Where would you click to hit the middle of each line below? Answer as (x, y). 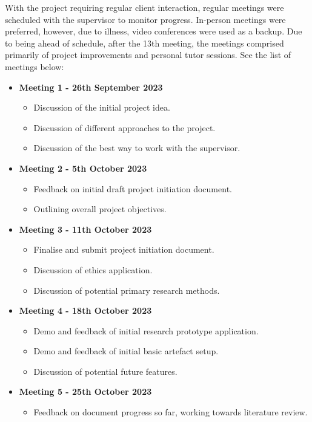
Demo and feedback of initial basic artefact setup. (126, 351)
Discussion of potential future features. (105, 371)
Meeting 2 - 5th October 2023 (83, 168)
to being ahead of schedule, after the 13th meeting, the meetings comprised (144, 43)
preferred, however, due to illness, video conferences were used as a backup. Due (154, 31)
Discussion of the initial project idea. (102, 107)
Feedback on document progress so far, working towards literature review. (171, 412)
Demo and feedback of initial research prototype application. (146, 330)
